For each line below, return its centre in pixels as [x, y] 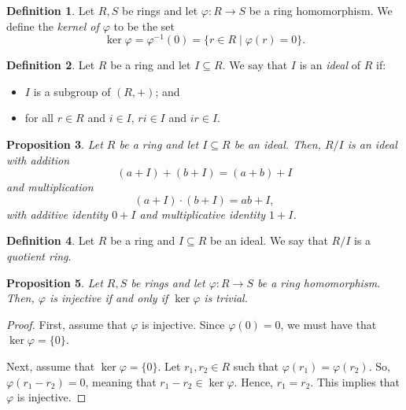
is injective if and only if [109, 298]
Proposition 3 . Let [55, 144]
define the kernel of [53, 26]
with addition [38, 159]
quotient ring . [39, 256]
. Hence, [253, 381]
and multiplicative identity [203, 214]
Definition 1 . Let [51, 10]
